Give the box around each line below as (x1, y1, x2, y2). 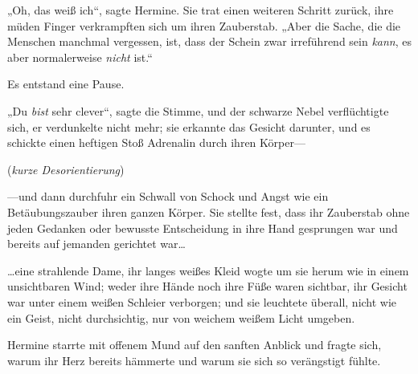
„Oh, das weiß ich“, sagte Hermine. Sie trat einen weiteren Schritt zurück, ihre (7, 2, 394, 18)
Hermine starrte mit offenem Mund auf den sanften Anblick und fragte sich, (7, 336, 382, 353)
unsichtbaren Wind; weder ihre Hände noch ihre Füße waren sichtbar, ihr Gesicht (7, 278, 408, 295)
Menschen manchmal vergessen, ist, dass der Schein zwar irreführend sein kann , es (7, 33, 412, 50)
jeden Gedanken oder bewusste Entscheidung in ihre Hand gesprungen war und (7, 219, 398, 236)
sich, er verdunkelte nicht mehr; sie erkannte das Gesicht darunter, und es (7, 118, 371, 135)
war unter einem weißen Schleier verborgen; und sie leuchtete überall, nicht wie (7, 293, 397, 310)
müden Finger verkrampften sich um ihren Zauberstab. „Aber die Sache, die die (7, 17, 401, 34)
